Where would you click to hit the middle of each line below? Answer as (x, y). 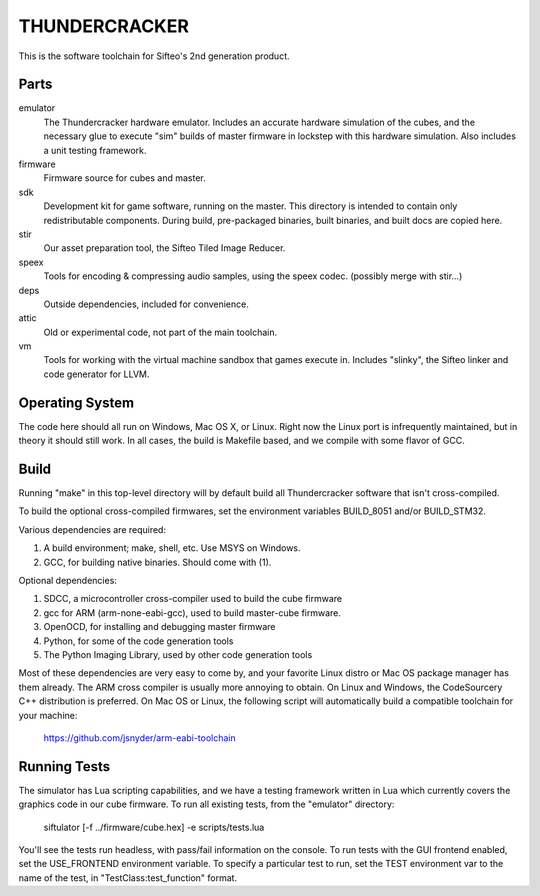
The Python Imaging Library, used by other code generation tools (178, 654)
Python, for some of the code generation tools (138, 641)
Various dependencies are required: (92, 529)
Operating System (76, 402)
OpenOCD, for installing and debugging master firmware (159, 627)
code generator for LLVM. (96, 374)
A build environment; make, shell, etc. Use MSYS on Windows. (172, 548)
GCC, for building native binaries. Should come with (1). (157, 562)
